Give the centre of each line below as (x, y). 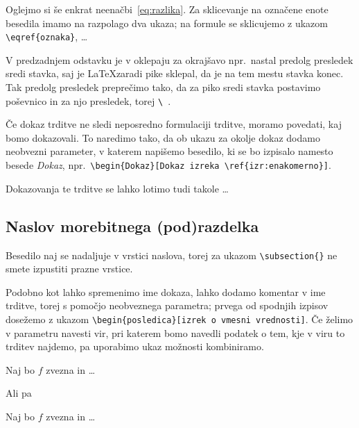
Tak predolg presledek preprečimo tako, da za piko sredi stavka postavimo (163, 87)
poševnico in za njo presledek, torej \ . (88, 100)
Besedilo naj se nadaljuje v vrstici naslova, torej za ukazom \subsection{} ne (172, 255)
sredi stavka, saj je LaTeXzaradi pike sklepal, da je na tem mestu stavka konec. (175, 73)
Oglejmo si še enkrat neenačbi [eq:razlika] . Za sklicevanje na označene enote (167, 9)
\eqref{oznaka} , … (47, 36)
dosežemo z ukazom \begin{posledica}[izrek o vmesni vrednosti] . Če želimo (179, 319)
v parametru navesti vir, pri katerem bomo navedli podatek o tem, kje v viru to (175, 332)
